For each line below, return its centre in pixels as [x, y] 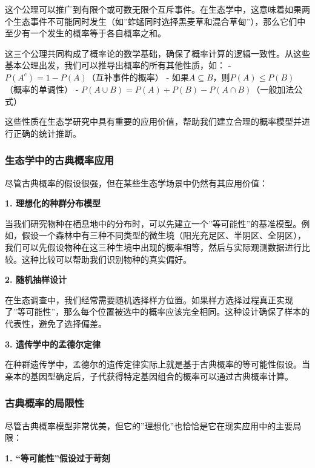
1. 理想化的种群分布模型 [53, 203]
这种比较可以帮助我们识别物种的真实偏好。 [106, 259]
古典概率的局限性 [45, 403]
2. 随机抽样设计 [36, 279]
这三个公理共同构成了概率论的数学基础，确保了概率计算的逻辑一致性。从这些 [157, 53]
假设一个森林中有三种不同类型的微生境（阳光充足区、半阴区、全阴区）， [164, 235]
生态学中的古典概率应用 [59, 160]
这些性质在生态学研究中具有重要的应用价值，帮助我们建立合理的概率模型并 [153, 121]
